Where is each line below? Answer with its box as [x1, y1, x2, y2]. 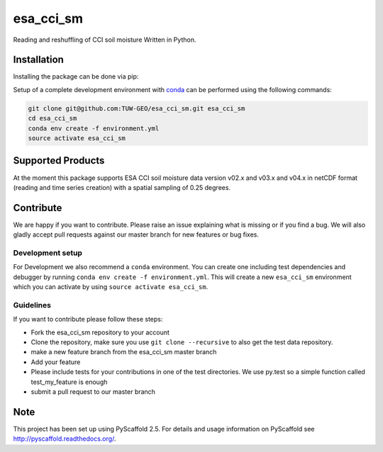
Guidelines [13, 300, 51, 310]
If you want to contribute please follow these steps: [13, 315, 163, 324]
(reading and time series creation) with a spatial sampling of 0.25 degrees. [13, 183, 231, 191]
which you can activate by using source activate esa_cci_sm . [13, 283, 209, 291]
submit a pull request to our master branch [30, 387, 156, 396]
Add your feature [30, 358, 81, 366]
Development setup [13, 248, 83, 258]
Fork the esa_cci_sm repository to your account [30, 328, 170, 337]
